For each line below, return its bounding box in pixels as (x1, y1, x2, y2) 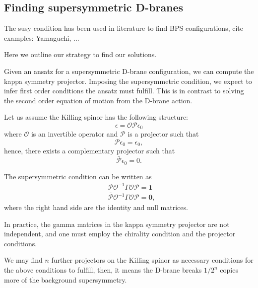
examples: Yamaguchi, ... (4, 32, 79, 43)
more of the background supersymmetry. (4, 274, 127, 285)
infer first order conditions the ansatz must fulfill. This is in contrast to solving (4, 85, 244, 96)
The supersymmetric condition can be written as (4, 171, 152, 181)
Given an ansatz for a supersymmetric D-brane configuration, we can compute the (4, 66, 254, 76)
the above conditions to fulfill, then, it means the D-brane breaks (4, 265, 202, 275)
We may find (4, 255, 43, 265)
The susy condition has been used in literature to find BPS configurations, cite (4, 23, 243, 33)
